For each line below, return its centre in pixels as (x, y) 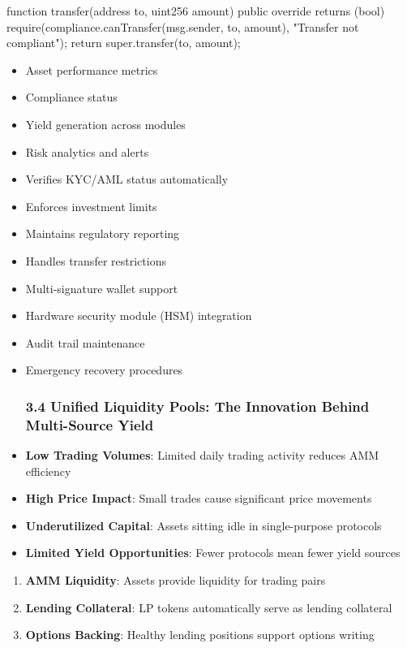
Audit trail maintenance (85, 342)
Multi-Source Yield (90, 424)
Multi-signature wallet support (102, 288)
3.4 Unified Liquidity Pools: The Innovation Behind (197, 406)
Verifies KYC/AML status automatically (127, 179)
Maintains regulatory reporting (103, 233)
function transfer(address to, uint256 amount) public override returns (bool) (196, 11)
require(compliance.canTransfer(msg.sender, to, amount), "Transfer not (183, 26)
